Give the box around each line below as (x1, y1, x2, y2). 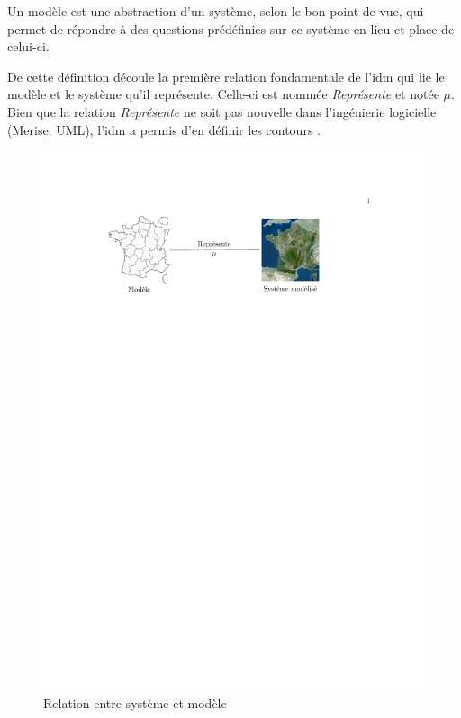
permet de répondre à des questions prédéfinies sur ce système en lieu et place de (7, 19, 455, 38)
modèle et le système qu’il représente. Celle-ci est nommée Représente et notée (7, 85, 439, 103)
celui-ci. (7, 37, 50, 56)
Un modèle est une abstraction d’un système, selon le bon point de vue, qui (7, 2, 424, 20)
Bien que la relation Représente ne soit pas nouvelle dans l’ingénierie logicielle (7, 102, 437, 121)
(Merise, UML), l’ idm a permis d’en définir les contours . (7, 120, 321, 139)
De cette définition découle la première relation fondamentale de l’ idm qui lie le (7, 67, 445, 85)
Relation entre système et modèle (43, 694, 227, 713)
